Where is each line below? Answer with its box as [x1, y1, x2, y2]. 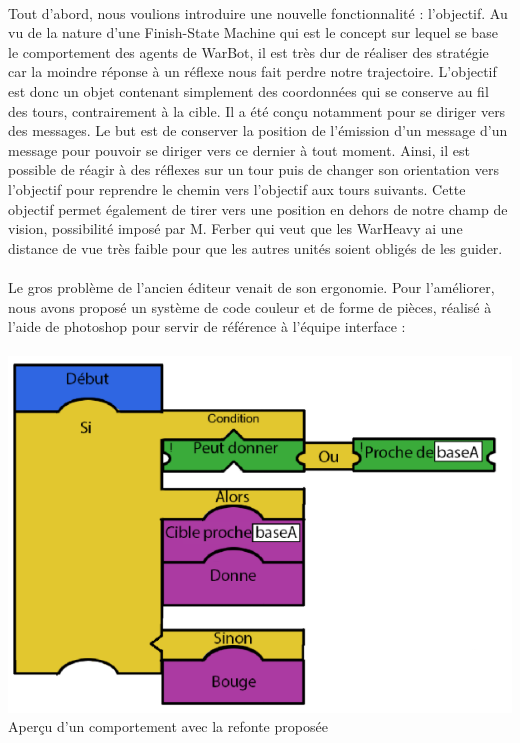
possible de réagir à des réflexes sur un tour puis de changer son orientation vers [8, 159, 499, 180]
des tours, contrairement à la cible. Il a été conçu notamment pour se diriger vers [8, 100, 506, 121]
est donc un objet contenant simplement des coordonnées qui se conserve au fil [8, 80, 489, 101]
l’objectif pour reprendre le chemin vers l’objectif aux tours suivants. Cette [8, 178, 466, 199]
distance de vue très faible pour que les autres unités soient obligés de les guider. [8, 237, 503, 258]
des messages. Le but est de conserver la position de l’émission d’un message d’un [8, 120, 508, 141]
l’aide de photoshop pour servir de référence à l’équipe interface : [8, 316, 406, 337]
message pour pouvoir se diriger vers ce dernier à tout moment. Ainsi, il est [8, 139, 470, 160]
